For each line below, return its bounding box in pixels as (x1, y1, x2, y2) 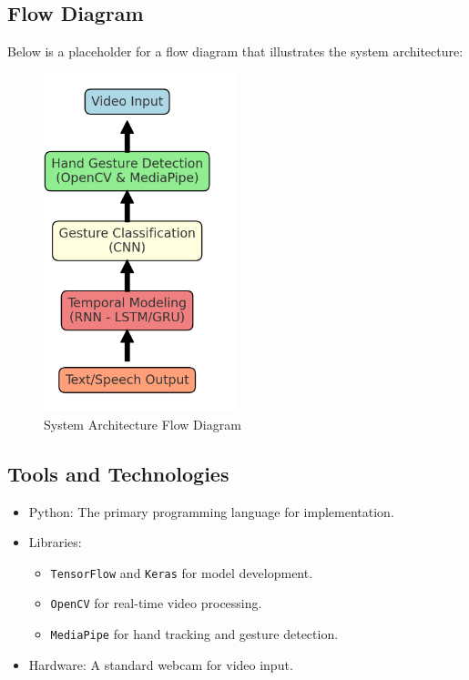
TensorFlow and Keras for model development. (50, 563, 313, 582)
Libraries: (28, 533, 82, 552)
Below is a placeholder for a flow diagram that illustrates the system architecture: (7, 42, 464, 61)
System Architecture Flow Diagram (44, 414, 241, 433)
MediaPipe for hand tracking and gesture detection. (50, 624, 339, 643)
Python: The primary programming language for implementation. (28, 502, 394, 521)
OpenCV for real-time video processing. (50, 594, 262, 613)
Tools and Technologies (7, 459, 229, 487)
